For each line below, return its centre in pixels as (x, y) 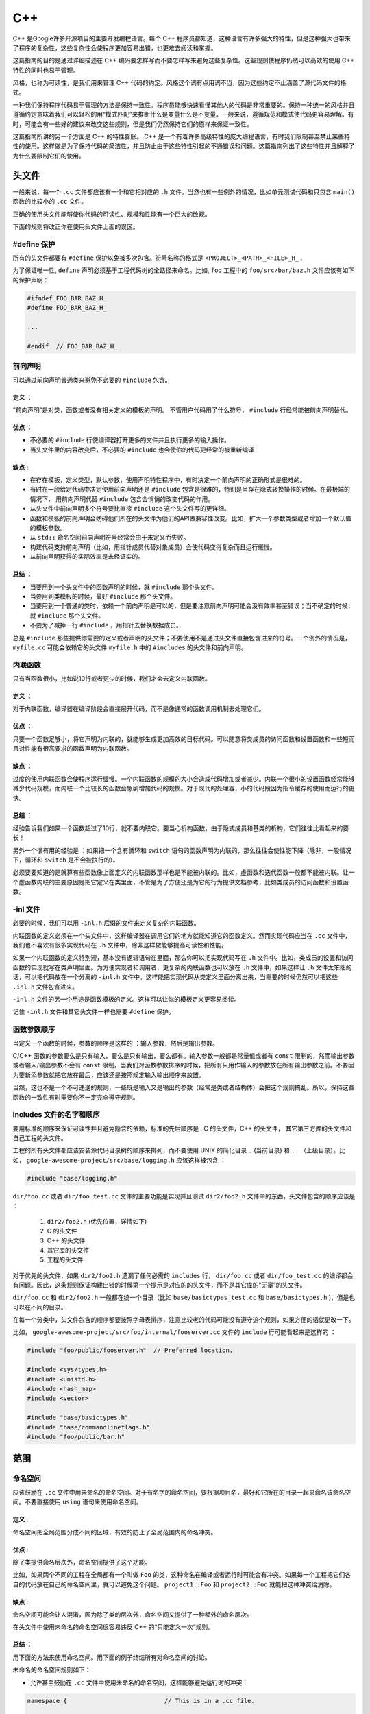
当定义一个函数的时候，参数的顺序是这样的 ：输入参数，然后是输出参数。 (115, 1043)
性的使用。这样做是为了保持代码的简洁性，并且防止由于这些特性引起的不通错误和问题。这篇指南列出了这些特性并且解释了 (184, 146)
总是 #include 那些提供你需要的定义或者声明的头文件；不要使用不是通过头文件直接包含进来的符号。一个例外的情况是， (182, 638)
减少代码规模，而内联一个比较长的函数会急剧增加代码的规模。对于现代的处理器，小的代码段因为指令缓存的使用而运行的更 (184, 788)
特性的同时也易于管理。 (46, 70)
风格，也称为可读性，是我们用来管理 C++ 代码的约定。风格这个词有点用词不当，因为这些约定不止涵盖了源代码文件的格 (180, 83)
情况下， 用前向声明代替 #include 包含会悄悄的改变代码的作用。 (122, 499)
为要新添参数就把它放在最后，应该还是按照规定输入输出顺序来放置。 (109, 1075)
